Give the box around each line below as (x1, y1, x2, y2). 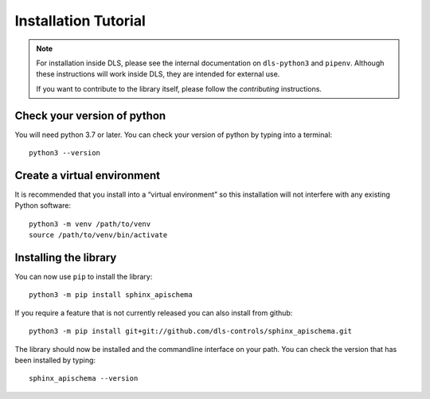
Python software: (14, 201, 72, 210)
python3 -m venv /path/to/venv (29, 219, 151, 229)
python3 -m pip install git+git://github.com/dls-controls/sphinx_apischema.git (29, 327, 353, 336)
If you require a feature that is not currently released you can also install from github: (14, 307, 293, 318)
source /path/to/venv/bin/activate (29, 231, 168, 240)
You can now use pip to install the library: (14, 272, 153, 281)
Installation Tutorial (14, 12, 147, 29)
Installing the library (14, 251, 117, 264)
